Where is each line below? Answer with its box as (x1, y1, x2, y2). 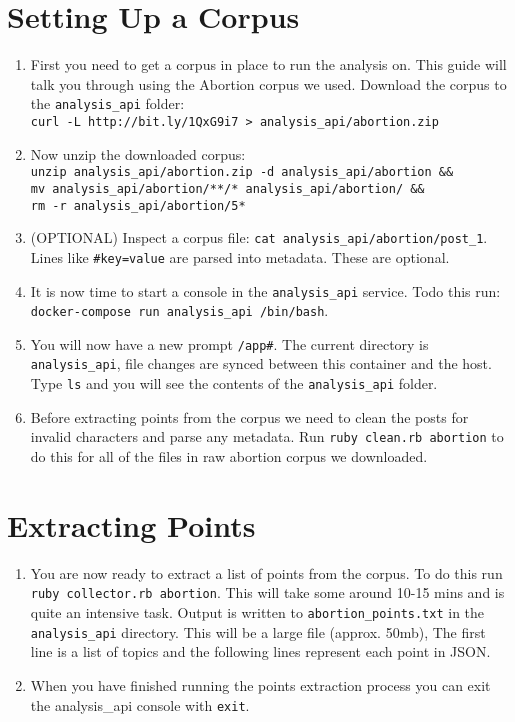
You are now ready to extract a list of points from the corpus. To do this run (30, 562, 503, 583)
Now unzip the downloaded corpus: (30, 143, 246, 164)
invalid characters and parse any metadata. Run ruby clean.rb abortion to (30, 426, 504, 447)
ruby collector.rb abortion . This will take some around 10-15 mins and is (30, 582, 505, 603)
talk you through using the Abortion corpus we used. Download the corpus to (30, 73, 507, 94)
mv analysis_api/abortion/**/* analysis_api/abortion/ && (30, 181, 425, 196)
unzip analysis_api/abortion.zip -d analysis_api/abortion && (30, 165, 454, 180)
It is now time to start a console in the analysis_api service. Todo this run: (30, 280, 501, 301)
